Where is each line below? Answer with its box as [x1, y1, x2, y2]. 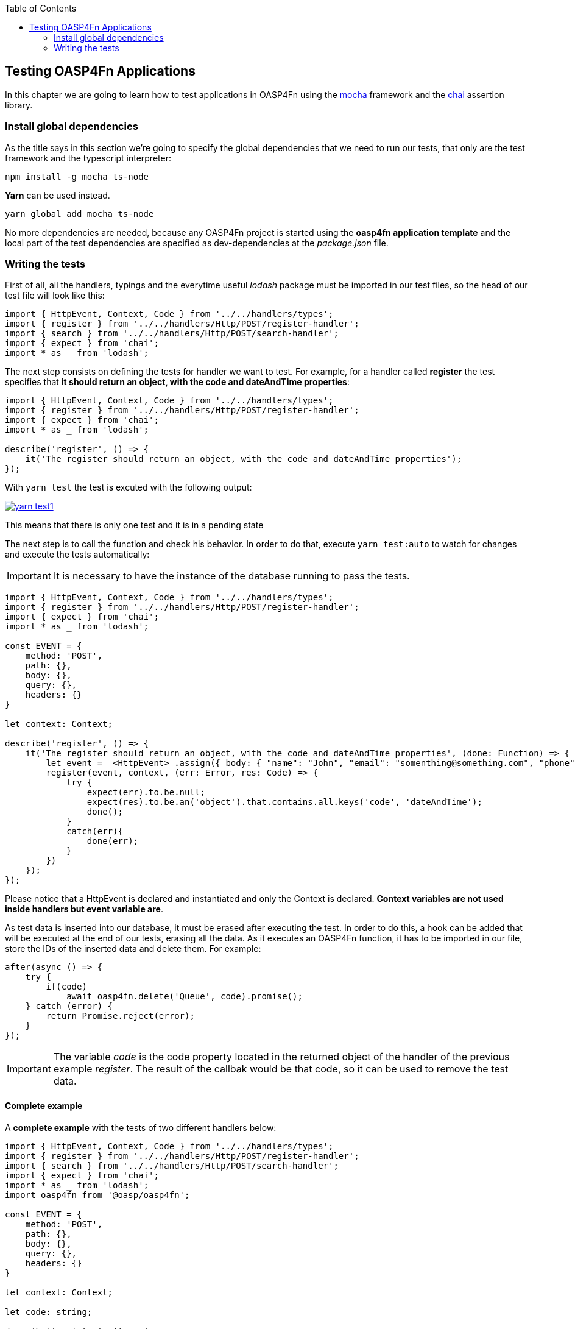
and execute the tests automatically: [5, 549, 150, 560]
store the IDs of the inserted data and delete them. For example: [5, 943, 261, 954]
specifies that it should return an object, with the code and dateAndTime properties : [5, 377, 350, 388]
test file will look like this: [5, 290, 105, 301]
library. [5, 99, 33, 110]
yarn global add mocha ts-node [5, 208, 154, 219]
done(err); [86, 836, 139, 846]
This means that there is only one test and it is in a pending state [5, 520, 264, 531]
